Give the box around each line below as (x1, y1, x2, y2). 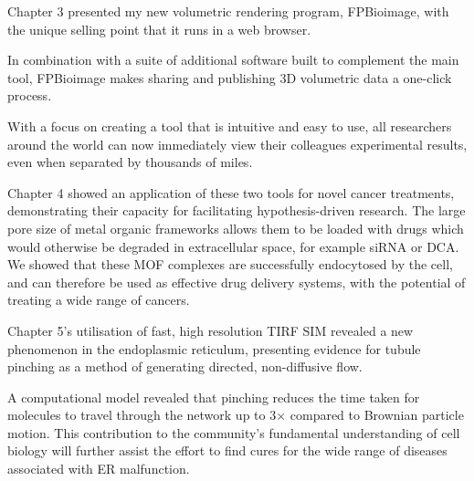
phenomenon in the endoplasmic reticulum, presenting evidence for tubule (7, 339, 421, 358)
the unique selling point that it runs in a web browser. (7, 19, 311, 38)
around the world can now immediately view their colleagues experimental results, (7, 134, 468, 153)
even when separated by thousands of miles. (7, 152, 253, 172)
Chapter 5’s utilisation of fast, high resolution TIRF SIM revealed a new (7, 320, 414, 340)
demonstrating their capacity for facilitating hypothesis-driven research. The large (7, 201, 466, 220)
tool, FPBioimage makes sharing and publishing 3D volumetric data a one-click (7, 68, 452, 87)
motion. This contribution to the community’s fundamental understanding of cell (7, 423, 460, 442)
